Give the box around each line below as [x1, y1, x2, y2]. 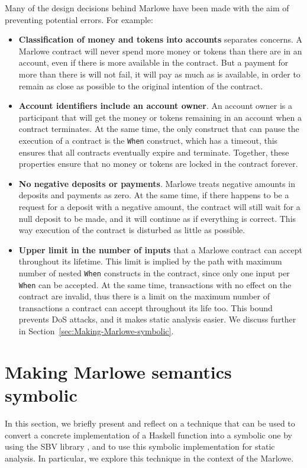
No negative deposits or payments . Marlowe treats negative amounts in [18, 177, 295, 189]
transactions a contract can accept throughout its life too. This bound [18, 301, 273, 314]
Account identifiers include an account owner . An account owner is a [18, 99, 293, 112]
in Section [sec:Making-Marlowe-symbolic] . [18, 325, 174, 337]
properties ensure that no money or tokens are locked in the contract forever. [18, 157, 298, 170]
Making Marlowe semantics [5, 359, 232, 383]
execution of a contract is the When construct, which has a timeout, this [18, 134, 278, 146]
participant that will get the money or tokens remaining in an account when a [18, 111, 302, 123]
